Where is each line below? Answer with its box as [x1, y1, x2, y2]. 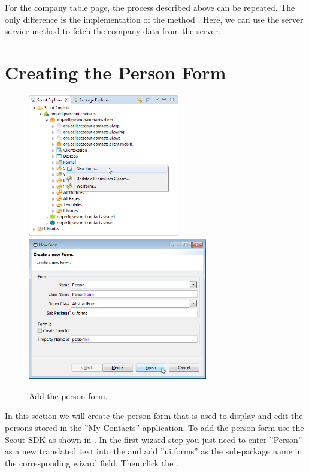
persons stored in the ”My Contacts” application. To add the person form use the [5, 421, 304, 433]
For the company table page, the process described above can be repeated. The [5, 1, 295, 13]
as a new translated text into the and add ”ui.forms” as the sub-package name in [5, 445, 302, 457]
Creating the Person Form [5, 59, 226, 84]
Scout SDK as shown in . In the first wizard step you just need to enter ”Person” [5, 433, 302, 445]
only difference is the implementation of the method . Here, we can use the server [5, 13, 304, 25]
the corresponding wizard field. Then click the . [5, 456, 178, 469]
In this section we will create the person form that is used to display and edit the [5, 409, 303, 422]
